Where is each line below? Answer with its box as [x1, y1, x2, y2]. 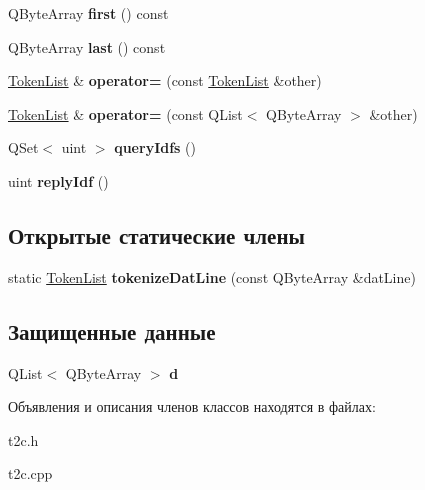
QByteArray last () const [8, 36, 166, 57]
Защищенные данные [8, 315, 216, 346]
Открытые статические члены [8, 219, 305, 250]
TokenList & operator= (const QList [8, 103, 243, 124]
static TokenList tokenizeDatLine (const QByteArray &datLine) [8, 266, 416, 287]
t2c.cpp [8, 463, 53, 484]
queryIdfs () [114, 137, 197, 158]
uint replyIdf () [8, 170, 109, 191]
